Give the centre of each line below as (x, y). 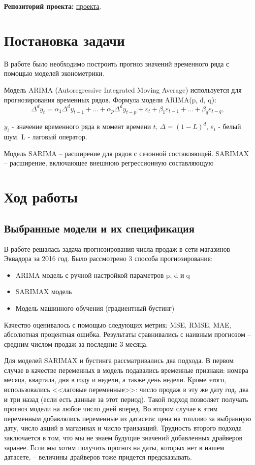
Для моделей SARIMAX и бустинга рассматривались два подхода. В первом (119, 360)
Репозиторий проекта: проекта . (53, 6)
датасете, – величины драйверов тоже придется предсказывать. (98, 457)
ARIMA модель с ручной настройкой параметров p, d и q (103, 275)
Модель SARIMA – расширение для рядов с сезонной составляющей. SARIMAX (127, 153)
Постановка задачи (64, 40)
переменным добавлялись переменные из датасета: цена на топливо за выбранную (127, 418)
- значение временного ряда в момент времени (81, 126)
